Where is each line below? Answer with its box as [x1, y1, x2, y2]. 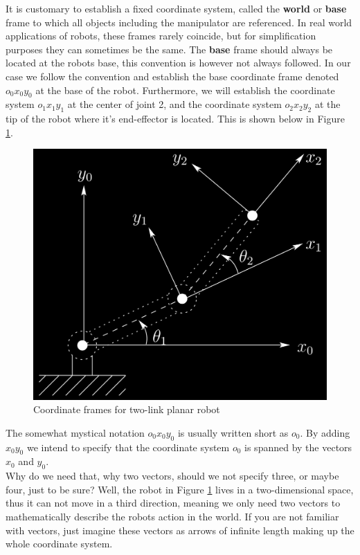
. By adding [300, 425, 350, 439]
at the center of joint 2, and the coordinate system [67, 97, 282, 111]
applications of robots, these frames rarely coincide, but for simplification [6, 28, 316, 43]
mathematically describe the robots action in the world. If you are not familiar [6, 509, 339, 523]
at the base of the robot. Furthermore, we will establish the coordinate [35, 82, 335, 97]
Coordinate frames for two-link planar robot [33, 402, 220, 417]
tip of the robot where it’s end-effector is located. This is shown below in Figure [6, 111, 345, 126]
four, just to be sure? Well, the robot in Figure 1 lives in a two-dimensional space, [6, 482, 354, 496]
